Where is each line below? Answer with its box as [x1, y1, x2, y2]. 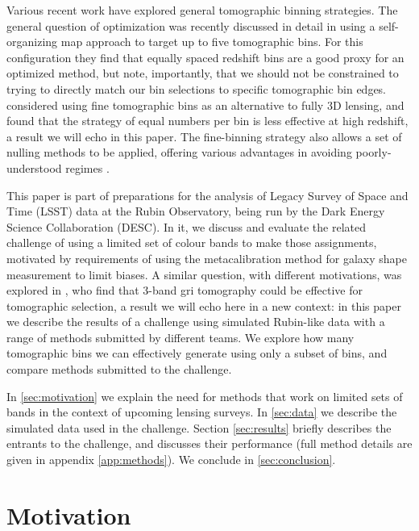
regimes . [65, 159, 110, 176]
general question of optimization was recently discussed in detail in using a [6, 17, 375, 34]
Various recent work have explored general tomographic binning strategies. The [6, 2, 398, 18]
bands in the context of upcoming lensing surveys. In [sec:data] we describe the [6, 403, 397, 420]
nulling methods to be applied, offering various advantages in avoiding [6, 144, 352, 161]
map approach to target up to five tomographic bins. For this [60, 33, 363, 50]
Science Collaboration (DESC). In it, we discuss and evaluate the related [6, 218, 366, 235]
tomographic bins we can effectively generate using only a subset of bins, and [6, 345, 388, 362]
